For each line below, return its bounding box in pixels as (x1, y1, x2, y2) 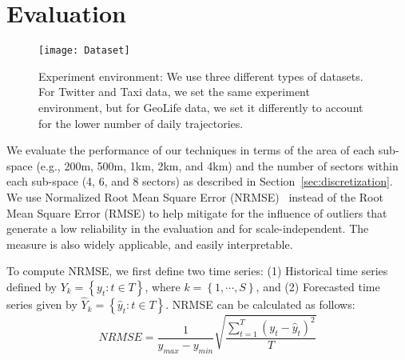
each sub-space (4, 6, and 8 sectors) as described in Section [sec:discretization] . (6, 173, 393, 190)
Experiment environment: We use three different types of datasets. (38, 67, 363, 84)
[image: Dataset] (38, 45, 130, 57)
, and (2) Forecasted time (256, 278, 380, 294)
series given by (6, 296, 77, 313)
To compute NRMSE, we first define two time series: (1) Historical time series (6, 262, 388, 279)
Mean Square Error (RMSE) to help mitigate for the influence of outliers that (6, 204, 387, 221)
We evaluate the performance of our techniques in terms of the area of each (6, 142, 375, 158)
